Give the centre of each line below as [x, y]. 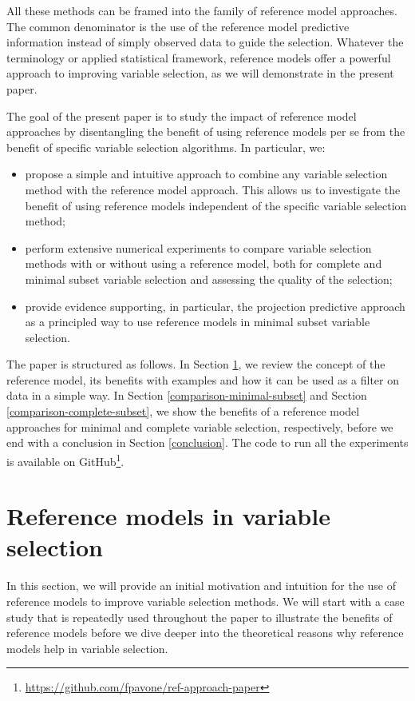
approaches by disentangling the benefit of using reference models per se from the [206, 131]
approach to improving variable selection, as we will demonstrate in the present [200, 73]
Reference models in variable [168, 516]
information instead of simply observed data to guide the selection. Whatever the [205, 42]
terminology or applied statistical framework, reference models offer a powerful [199, 57]
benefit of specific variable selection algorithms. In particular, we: [166, 147]
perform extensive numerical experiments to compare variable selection [198, 247]
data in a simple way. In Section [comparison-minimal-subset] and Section [187, 395]
